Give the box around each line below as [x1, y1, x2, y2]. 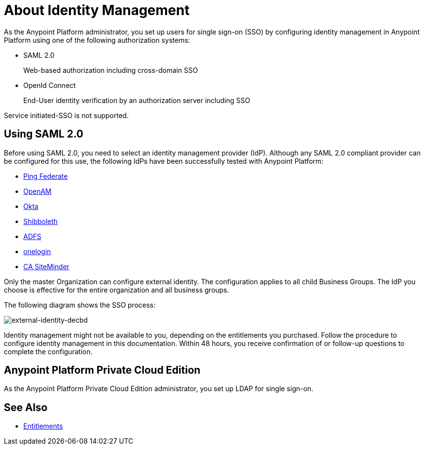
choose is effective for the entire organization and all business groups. [4, 285, 229, 294]
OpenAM [23, 187, 52, 195]
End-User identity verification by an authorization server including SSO [23, 96, 250, 104]
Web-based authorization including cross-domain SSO [23, 66, 198, 74]
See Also [4, 401, 48, 414]
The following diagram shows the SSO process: [4, 300, 156, 309]
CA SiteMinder [23, 262, 69, 271]
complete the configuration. [4, 347, 93, 356]
